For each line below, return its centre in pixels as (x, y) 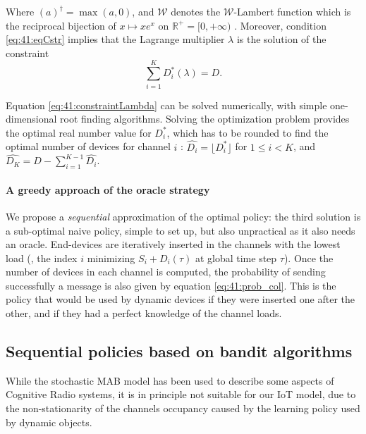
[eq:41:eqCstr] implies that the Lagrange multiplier (115, 39)
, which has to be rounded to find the (248, 132)
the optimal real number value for (79, 132)
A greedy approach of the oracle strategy (108, 189)
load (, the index (42, 258)
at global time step (236, 258)
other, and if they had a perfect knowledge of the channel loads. (144, 313)
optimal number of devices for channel (88, 146)
